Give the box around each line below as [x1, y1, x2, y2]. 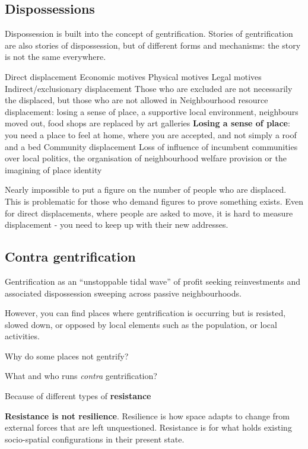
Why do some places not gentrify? [5, 349, 129, 362]
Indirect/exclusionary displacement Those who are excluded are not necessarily [5, 82, 293, 94]
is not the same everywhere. [5, 50, 106, 63]
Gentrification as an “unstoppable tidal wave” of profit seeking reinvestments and [5, 275, 300, 287]
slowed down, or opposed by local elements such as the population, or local [5, 318, 277, 330]
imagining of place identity [5, 163, 102, 176]
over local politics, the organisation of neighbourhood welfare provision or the [5, 152, 287, 164]
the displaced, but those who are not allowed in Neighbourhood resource [5, 94, 268, 106]
